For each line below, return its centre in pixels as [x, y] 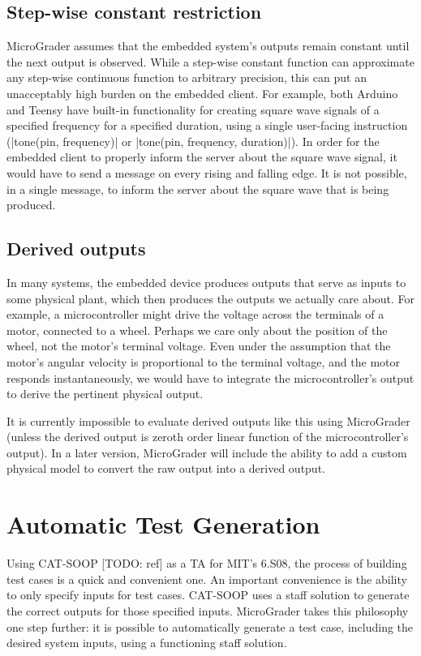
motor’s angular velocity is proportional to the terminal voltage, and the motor [203, 361]
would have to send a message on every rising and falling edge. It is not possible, [207, 172]
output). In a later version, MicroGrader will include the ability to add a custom [207, 452]
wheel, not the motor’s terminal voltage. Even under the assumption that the [199, 346]
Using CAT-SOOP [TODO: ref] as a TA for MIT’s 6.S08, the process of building [207, 563]
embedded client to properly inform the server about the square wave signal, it [202, 157]
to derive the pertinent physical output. [105, 394]
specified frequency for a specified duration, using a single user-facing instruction [207, 125]
